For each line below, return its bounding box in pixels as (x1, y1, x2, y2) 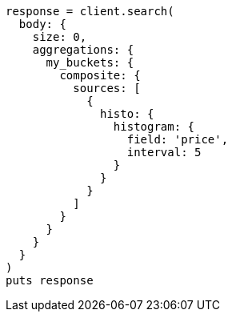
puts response (6, 274, 94, 287)
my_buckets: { (46, 56, 134, 69)
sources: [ (73, 82, 141, 95)
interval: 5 (126, 146, 202, 159)
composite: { (59, 69, 141, 82)
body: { (18, 18, 66, 30)
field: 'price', (126, 133, 229, 146)
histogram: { (113, 120, 195, 133)
